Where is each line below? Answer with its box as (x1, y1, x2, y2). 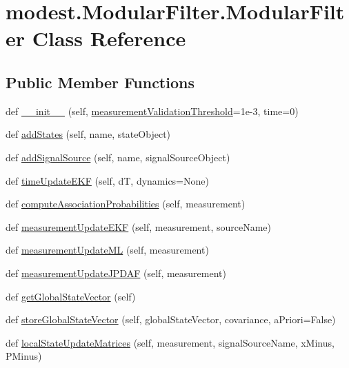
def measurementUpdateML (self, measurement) (6, 243, 209, 257)
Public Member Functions (6, 71, 195, 92)
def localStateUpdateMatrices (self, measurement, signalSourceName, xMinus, (6, 335, 335, 349)
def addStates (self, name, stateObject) (6, 127, 171, 141)
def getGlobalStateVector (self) (6, 289, 136, 303)
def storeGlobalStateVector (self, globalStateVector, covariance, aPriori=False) (6, 312, 336, 327)
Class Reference (32, 24, 186, 52)
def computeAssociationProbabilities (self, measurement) (6, 196, 246, 211)
